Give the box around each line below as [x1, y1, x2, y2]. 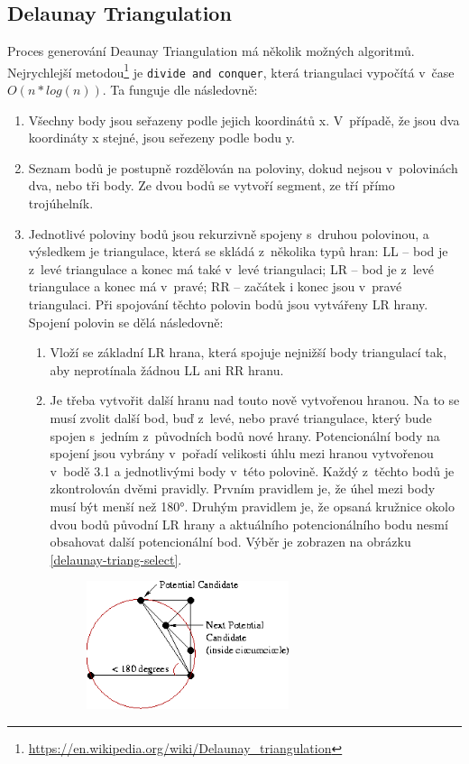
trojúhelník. [28, 194, 94, 213]
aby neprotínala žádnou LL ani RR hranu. [50, 360, 284, 379]
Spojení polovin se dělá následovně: [28, 312, 224, 331]
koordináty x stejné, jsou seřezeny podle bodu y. [28, 128, 295, 147]
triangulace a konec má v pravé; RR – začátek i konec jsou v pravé [28, 277, 402, 296]
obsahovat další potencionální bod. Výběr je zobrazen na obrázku [50, 532, 411, 551]
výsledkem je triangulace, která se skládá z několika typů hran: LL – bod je [28, 242, 448, 261]
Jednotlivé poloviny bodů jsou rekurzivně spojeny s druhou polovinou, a [28, 224, 429, 243]
